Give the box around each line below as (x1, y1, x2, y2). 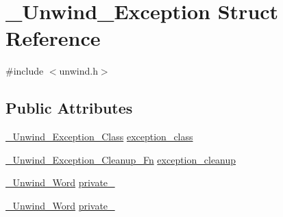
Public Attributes (5, 97, 133, 118)
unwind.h (59, 64, 98, 78)
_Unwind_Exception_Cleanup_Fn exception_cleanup (5, 152, 236, 166)
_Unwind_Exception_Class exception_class (5, 129, 193, 144)
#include (5, 64, 44, 78)
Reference (5, 24, 101, 52)
